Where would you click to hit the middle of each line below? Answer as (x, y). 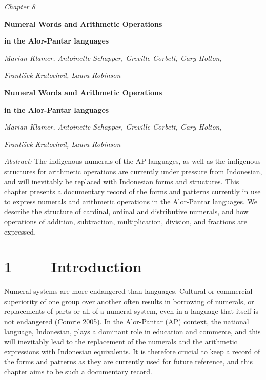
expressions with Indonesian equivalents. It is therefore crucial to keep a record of (132, 351)
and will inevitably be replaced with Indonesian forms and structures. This (122, 181)
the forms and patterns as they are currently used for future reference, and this (128, 361)
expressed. (20, 231)
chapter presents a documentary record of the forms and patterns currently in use (132, 191)
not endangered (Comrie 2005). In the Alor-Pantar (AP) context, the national (127, 321)
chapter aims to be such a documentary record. (78, 371)
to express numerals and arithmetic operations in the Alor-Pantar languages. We (131, 201)
